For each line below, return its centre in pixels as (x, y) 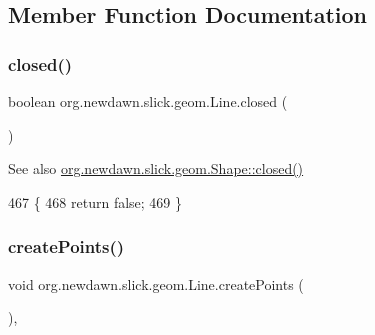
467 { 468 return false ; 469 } (95, 201)
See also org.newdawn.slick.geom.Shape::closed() (156, 168)
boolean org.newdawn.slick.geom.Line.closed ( (148, 101)
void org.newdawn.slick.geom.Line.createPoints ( (156, 283)
